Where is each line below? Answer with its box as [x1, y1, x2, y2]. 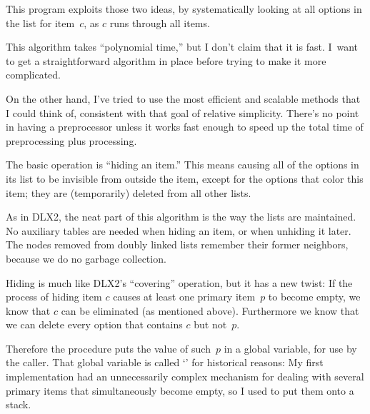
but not [194, 317, 227, 332]
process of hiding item [6, 289, 102, 304]
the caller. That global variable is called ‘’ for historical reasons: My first [6, 355, 324, 370]
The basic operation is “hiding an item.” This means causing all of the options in [6, 157, 359, 172]
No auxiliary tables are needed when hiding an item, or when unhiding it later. [6, 223, 351, 238]
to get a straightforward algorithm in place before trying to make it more [6, 53, 326, 68]
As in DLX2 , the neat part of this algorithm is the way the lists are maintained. [6, 209, 356, 224]
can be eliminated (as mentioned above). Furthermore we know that [61, 303, 359, 318]
